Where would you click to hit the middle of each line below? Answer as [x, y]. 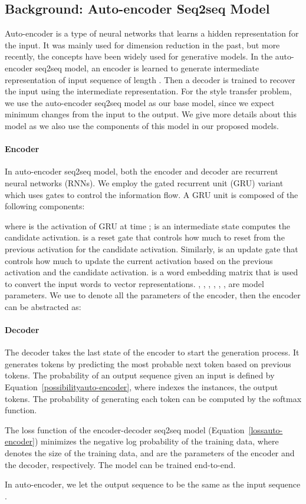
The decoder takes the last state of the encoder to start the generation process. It [152, 352]
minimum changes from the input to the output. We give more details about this [151, 114]
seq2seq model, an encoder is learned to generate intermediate [147, 67]
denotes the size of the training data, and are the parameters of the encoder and [150, 453]
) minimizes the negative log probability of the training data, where [157, 441]
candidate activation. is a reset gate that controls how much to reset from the [145, 237]
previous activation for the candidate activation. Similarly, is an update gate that [152, 248]
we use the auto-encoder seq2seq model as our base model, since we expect [140, 102]
